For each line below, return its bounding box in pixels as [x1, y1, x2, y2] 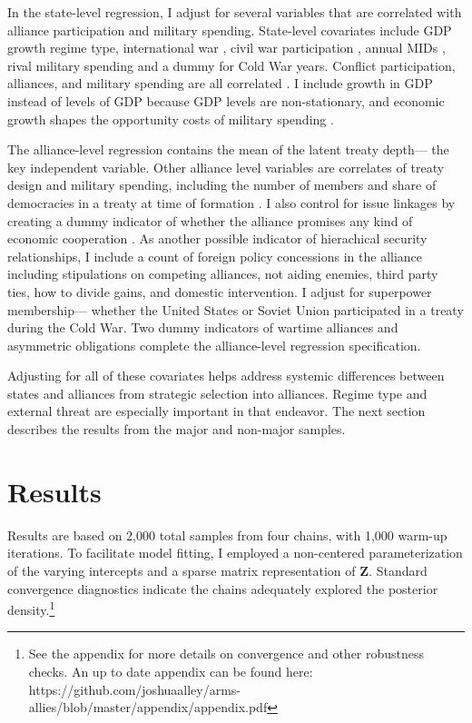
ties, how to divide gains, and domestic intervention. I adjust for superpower [7, 282, 432, 301]
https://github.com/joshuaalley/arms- [28, 679, 241, 698]
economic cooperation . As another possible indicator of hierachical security [7, 229, 428, 248]
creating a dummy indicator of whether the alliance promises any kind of [7, 211, 413, 230]
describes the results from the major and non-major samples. [7, 420, 346, 439]
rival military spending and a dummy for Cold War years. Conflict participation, [7, 55, 456, 74]
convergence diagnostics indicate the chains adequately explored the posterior [7, 579, 438, 598]
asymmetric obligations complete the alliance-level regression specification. [7, 335, 421, 354]
